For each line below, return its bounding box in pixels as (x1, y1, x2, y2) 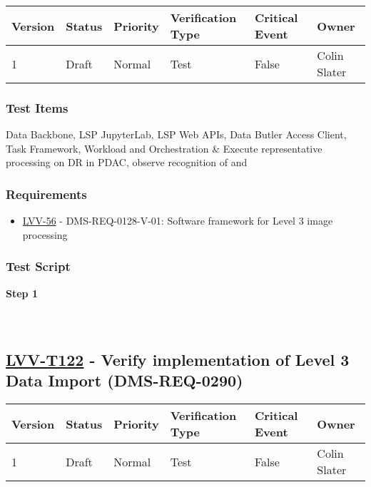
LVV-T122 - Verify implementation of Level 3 (6, 348, 350, 370)
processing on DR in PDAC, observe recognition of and (6, 155, 248, 170)
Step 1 (6, 285, 38, 300)
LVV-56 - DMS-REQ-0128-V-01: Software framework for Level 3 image (22, 213, 333, 228)
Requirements (6, 185, 87, 203)
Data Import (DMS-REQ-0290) (6, 369, 243, 391)
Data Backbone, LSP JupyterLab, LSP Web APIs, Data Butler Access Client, (6, 127, 347, 142)
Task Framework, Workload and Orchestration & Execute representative (6, 140, 322, 155)
